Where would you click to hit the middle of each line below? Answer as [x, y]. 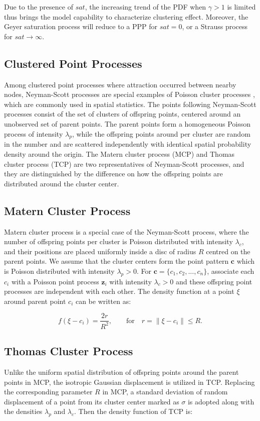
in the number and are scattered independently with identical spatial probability [128, 144]
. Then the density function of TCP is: [134, 411]
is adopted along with [221, 401]
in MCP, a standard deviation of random [165, 392]
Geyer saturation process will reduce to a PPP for [81, 26]
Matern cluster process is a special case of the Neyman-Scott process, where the [126, 231]
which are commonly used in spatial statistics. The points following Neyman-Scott [130, 104]
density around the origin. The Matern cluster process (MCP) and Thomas [119, 153]
